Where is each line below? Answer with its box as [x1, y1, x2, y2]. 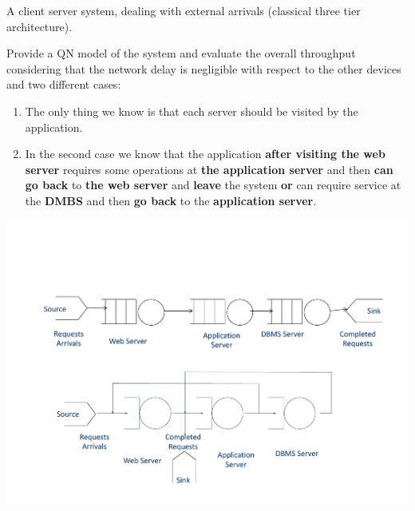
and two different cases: [6, 76, 121, 93]
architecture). [6, 18, 73, 34]
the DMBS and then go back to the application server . [25, 192, 317, 208]
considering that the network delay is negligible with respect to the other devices [6, 60, 401, 77]
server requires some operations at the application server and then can [25, 160, 393, 177]
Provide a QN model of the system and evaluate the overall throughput [6, 45, 356, 61]
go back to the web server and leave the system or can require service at [25, 176, 401, 193]
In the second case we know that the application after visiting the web [25, 145, 385, 162]
